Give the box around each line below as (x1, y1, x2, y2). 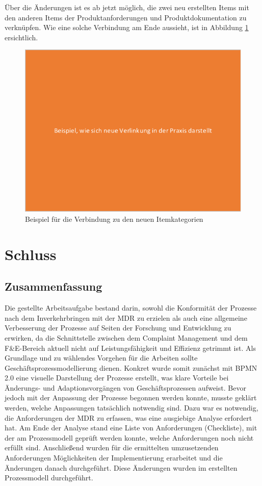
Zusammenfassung (5, 278, 102, 294)
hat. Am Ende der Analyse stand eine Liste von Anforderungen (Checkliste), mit (5, 422, 257, 433)
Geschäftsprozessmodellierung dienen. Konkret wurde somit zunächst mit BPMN (5, 362, 257, 373)
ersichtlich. (5, 32, 38, 42)
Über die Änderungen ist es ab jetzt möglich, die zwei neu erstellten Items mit (5, 2, 249, 12)
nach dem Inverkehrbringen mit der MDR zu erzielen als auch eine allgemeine (5, 312, 247, 323)
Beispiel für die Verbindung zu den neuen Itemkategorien (25, 213, 203, 224)
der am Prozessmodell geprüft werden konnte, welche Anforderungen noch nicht (5, 432, 254, 443)
